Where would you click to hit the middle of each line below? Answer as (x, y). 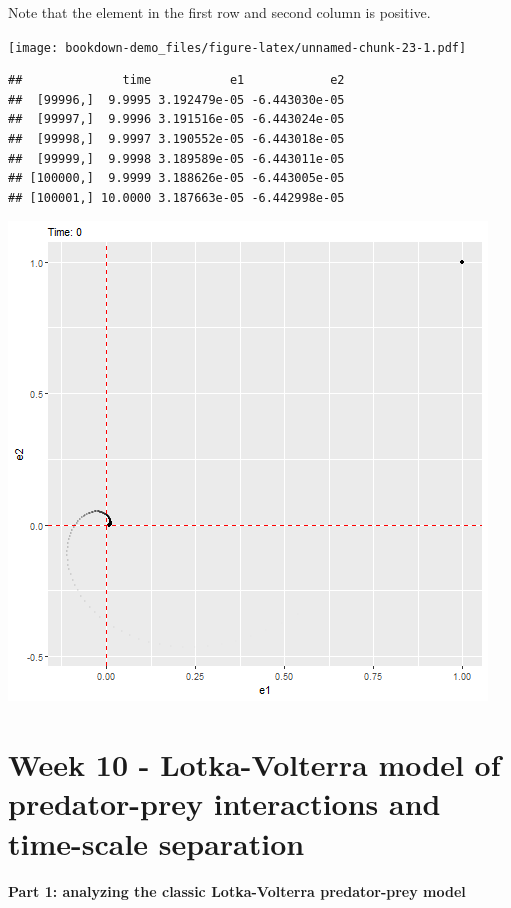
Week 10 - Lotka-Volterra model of (254, 764)
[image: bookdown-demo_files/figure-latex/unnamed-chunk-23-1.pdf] (237, 47)
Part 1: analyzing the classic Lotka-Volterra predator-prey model (237, 890)
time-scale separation (156, 842)
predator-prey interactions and (224, 803)
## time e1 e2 (176, 80)
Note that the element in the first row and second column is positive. (219, 12)
